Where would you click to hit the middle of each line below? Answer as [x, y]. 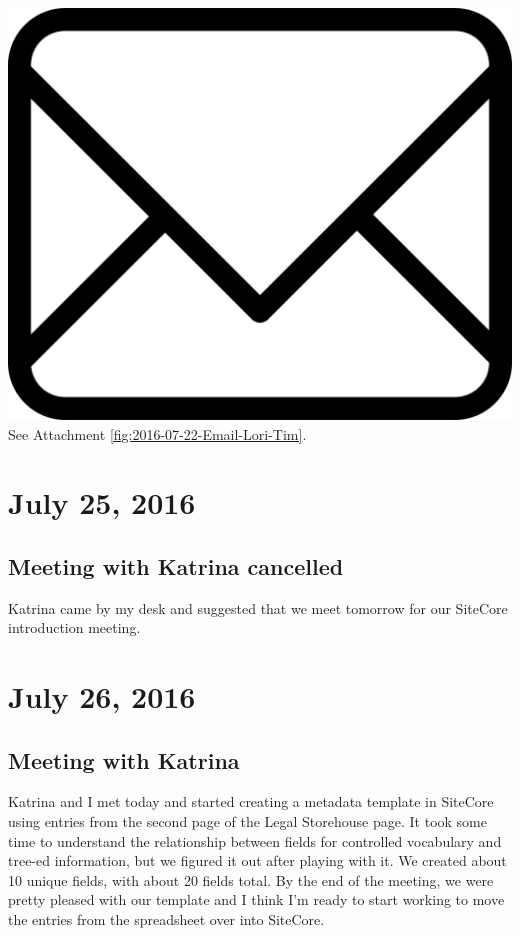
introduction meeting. [74, 627]
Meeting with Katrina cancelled [176, 565]
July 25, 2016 [102, 502]
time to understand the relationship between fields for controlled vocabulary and [255, 840]
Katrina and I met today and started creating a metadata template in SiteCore [251, 801]
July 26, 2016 [102, 696]
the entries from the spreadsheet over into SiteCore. [166, 919]
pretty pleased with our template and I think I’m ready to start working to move [256, 899]
